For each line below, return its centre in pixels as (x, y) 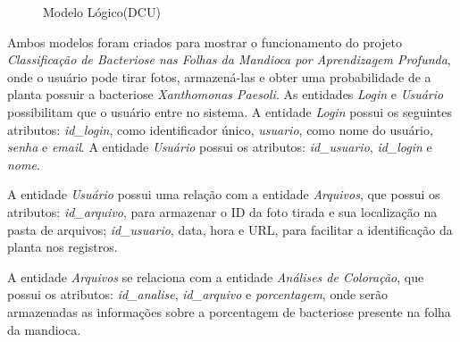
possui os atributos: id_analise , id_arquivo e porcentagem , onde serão (198, 294)
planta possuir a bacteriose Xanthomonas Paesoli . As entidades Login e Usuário (226, 94)
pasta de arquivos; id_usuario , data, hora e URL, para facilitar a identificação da (230, 229)
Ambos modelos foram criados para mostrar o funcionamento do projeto (205, 42)
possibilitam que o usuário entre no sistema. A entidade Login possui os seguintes (230, 111)
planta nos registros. (63, 247)
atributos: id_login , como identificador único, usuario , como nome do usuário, (220, 129)
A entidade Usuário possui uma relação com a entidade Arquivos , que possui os (224, 194)
